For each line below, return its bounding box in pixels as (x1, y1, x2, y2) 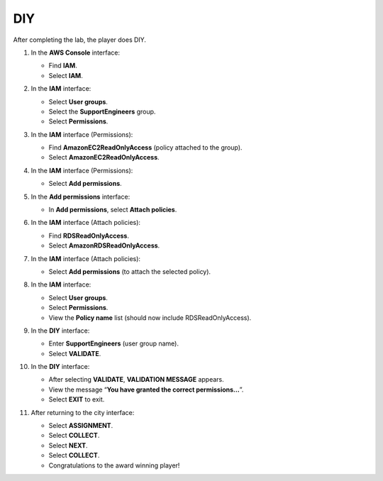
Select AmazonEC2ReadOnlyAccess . (48, 153, 160, 162)
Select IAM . (48, 71, 83, 79)
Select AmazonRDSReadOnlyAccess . (48, 241, 160, 250)
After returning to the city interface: (30, 408, 135, 416)
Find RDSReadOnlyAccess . (48, 231, 129, 240)
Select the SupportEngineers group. (48, 107, 156, 116)
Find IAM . (48, 61, 77, 70)
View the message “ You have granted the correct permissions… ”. (48, 385, 244, 394)
